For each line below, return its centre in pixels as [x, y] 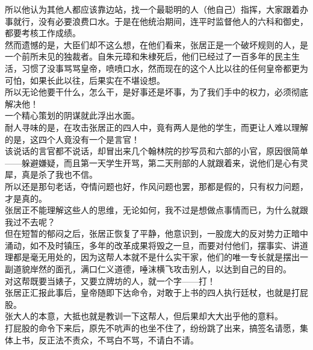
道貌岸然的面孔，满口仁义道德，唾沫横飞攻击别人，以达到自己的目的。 [152, 269]
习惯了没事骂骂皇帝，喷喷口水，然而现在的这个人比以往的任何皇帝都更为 [165, 68]
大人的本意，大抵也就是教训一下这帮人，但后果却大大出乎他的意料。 [148, 316]
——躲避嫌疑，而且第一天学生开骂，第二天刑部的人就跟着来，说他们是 [144, 162]
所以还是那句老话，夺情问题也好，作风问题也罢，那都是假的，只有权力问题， [156, 186]
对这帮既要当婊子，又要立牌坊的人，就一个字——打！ [110, 280]
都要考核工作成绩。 [43, 33]
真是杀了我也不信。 [59, 174]
